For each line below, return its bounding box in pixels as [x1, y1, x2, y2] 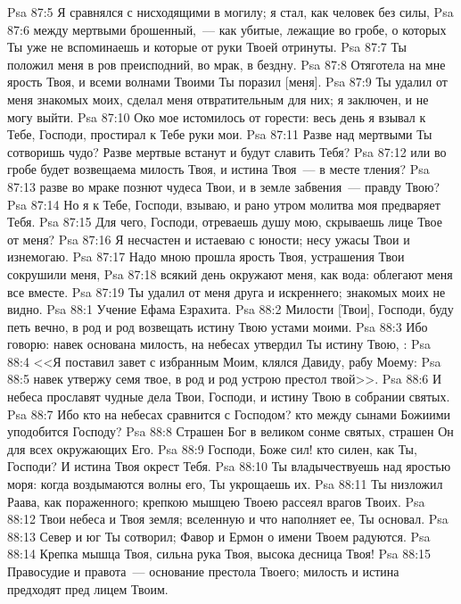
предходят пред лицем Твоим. [7, 579, 169, 598]
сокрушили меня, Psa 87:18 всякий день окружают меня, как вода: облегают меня [7, 264, 453, 283]
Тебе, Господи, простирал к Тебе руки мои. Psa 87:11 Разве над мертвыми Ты [7, 125, 432, 144]
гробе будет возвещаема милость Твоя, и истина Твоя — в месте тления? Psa [7, 160, 430, 178]
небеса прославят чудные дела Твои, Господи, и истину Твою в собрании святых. [7, 387, 450, 406]
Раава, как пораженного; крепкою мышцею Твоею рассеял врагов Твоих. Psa [7, 492, 425, 510]
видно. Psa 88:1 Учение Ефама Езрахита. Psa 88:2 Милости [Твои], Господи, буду [7, 300, 454, 319]
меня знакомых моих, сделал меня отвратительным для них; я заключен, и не [7, 89, 429, 108]
